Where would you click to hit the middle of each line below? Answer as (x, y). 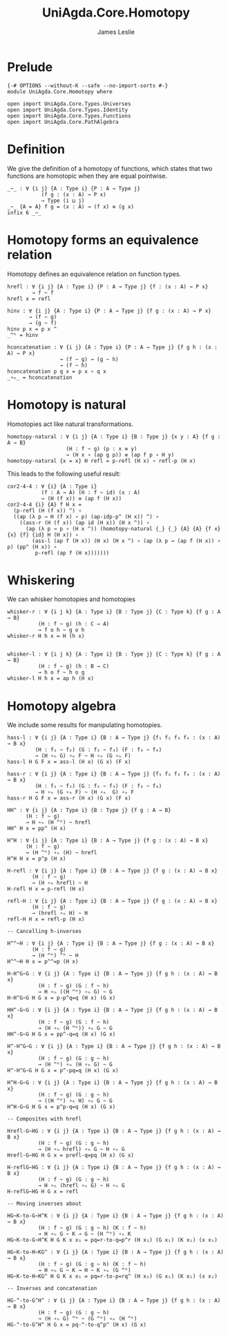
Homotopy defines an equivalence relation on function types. (94, 274)
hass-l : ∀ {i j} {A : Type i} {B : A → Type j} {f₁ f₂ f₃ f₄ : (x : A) (114, 738)
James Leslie (116, 32)
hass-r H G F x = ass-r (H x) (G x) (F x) (69, 798)
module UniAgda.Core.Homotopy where (60, 91)
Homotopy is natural (67, 404)
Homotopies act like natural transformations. (70, 424)
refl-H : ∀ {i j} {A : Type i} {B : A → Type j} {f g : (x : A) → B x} (112, 901)
